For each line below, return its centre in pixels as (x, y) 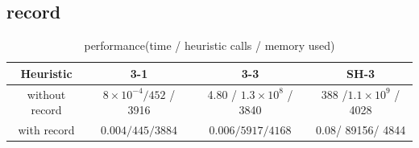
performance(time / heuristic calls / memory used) (209, 45)
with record (46, 130)
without (46, 94)
